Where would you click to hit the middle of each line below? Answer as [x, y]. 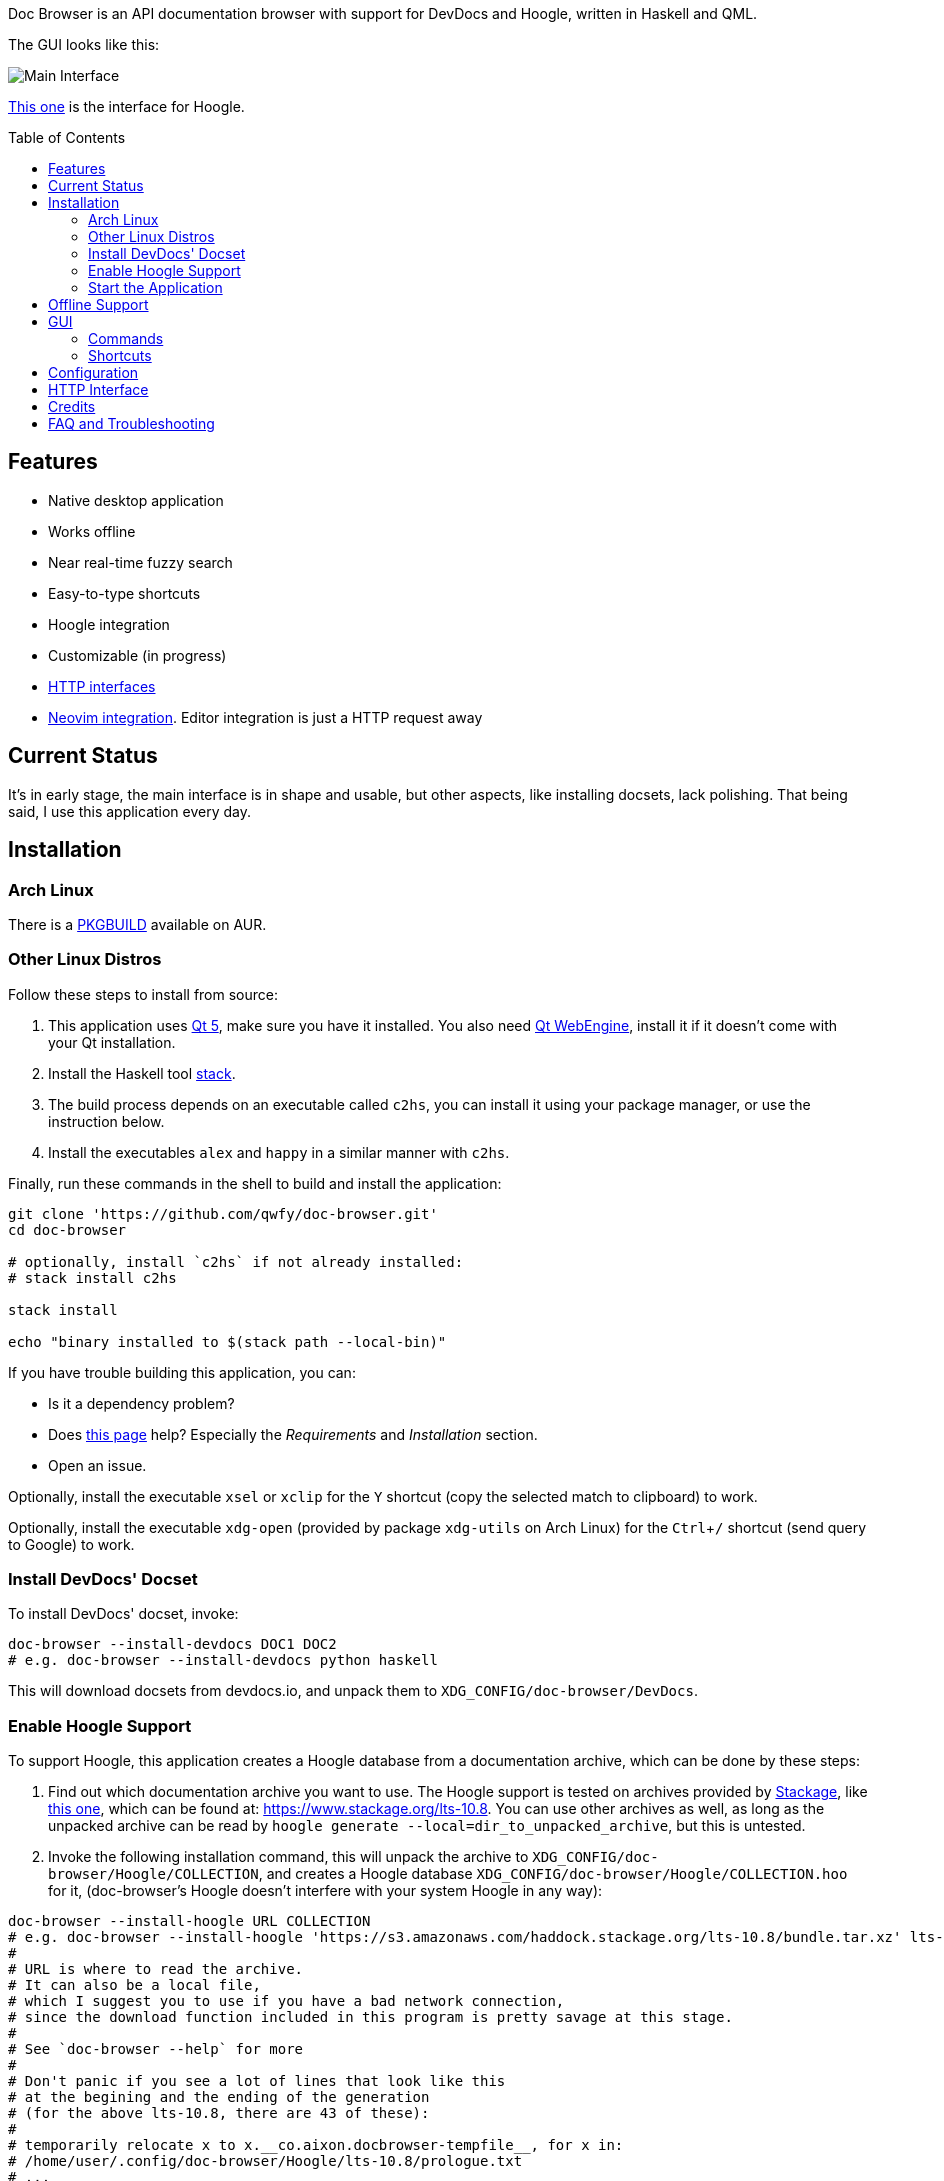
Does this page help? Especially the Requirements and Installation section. [293, 1434]
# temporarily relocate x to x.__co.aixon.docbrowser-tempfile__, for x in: [316, 2145]
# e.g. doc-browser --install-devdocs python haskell [223, 1660]
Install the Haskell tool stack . [142, 1073]
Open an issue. [97, 1465]
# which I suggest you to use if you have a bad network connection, [286, 2001]
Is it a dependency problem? [141, 1403]
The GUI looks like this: [84, 44]
